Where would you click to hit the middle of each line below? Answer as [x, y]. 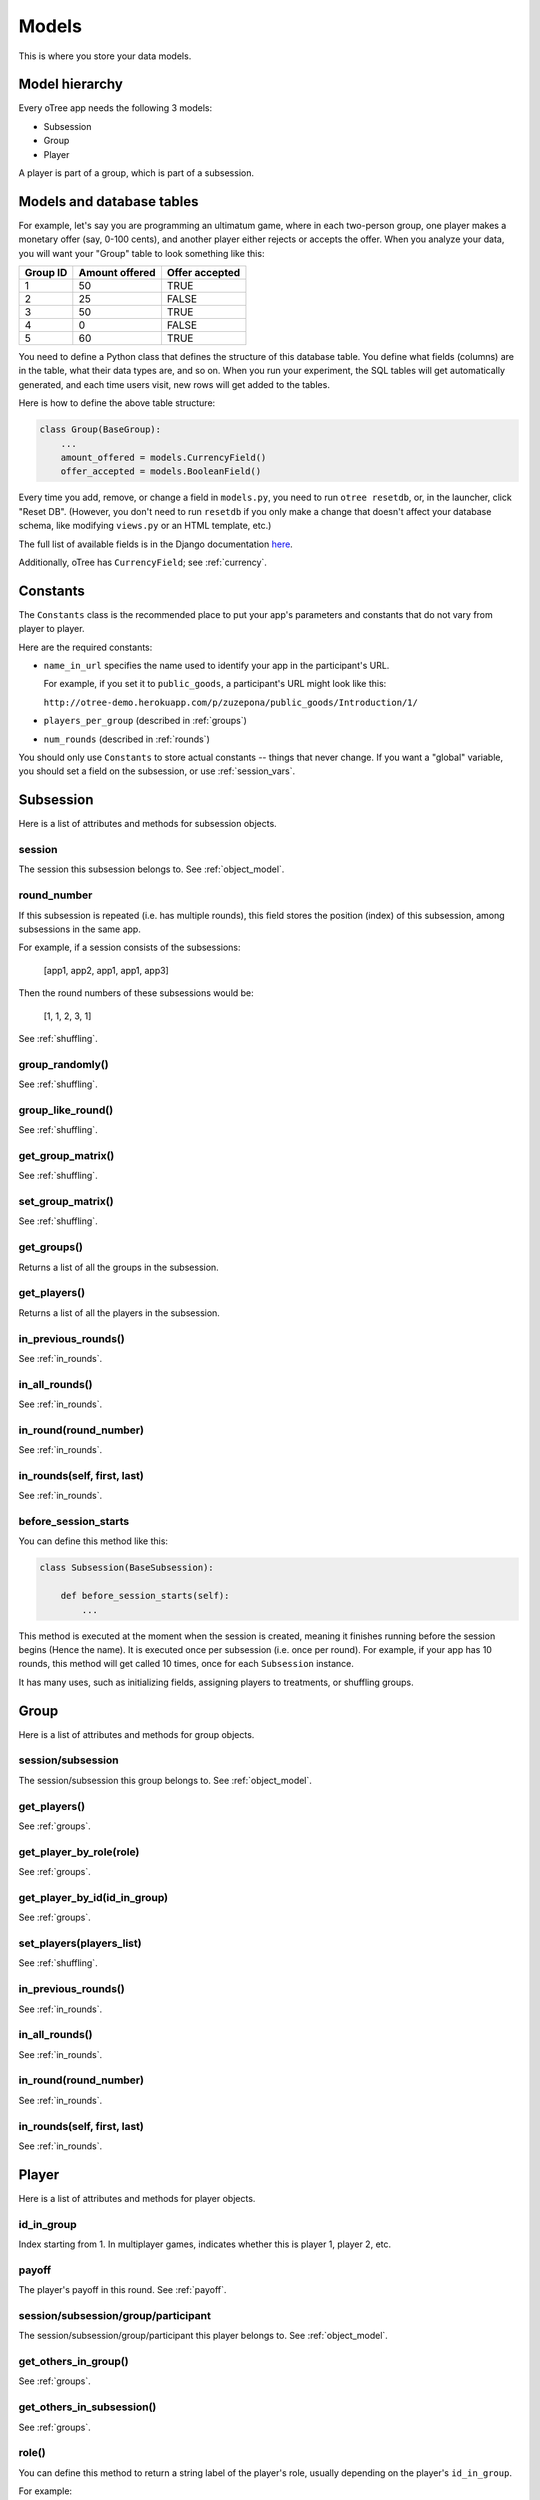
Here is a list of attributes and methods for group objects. [136, 1734]
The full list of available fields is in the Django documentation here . [156, 544]
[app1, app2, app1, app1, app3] [106, 970]
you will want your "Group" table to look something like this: [141, 253]
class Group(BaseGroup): [100, 429]
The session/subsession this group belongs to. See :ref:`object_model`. [165, 1780]
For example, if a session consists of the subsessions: [129, 947]
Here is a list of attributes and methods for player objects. [137, 2198]
